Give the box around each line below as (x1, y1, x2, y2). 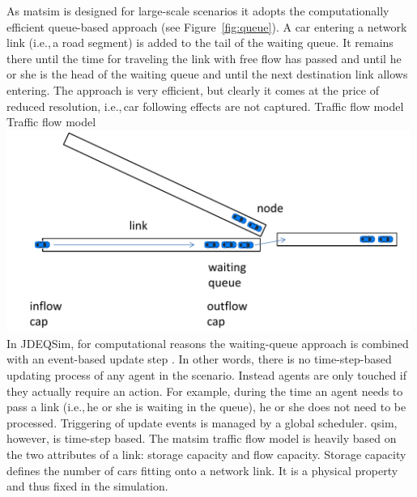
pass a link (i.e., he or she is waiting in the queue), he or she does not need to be (6, 398, 406, 415)
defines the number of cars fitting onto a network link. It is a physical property (6, 461, 398, 478)
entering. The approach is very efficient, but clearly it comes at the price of (6, 81, 379, 98)
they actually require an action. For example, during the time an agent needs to (6, 382, 403, 399)
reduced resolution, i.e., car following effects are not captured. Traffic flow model (6, 97, 404, 114)
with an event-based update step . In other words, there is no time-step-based (6, 350, 392, 367)
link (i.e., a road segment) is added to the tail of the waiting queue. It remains (6, 34, 394, 51)
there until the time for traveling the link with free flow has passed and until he (6, 49, 402, 66)
